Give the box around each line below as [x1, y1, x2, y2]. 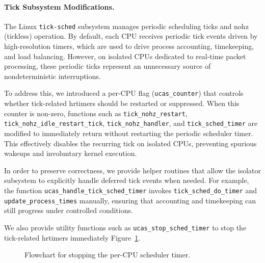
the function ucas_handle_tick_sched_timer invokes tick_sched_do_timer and [4, 185, 257, 195]
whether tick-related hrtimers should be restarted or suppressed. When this [4, 98, 240, 109]
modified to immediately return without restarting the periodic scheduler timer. [4, 127, 253, 138]
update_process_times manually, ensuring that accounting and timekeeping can [4, 195, 256, 205]
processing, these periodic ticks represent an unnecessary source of [4, 61, 211, 71]
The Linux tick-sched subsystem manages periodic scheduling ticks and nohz [4, 20, 249, 31]
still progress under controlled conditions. [4, 205, 133, 216]
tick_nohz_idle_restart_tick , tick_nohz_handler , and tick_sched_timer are [4, 118, 258, 128]
